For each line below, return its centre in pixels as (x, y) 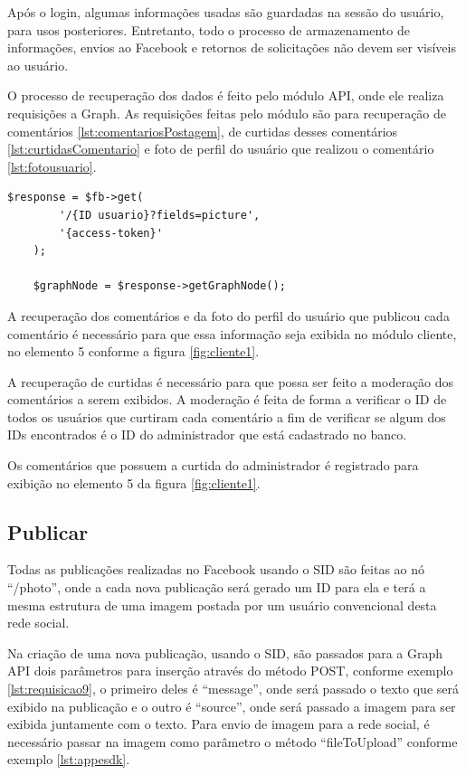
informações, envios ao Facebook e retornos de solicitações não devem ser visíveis (232, 47)
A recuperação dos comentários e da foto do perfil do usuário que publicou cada (228, 315)
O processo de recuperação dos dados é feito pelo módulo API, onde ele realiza (226, 95)
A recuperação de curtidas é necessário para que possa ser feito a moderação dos (231, 381)
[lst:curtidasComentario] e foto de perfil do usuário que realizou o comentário (221, 149)
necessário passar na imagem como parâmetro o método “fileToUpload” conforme (233, 741)
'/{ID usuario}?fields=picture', (160, 215)
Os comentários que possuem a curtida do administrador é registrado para (213, 465)
